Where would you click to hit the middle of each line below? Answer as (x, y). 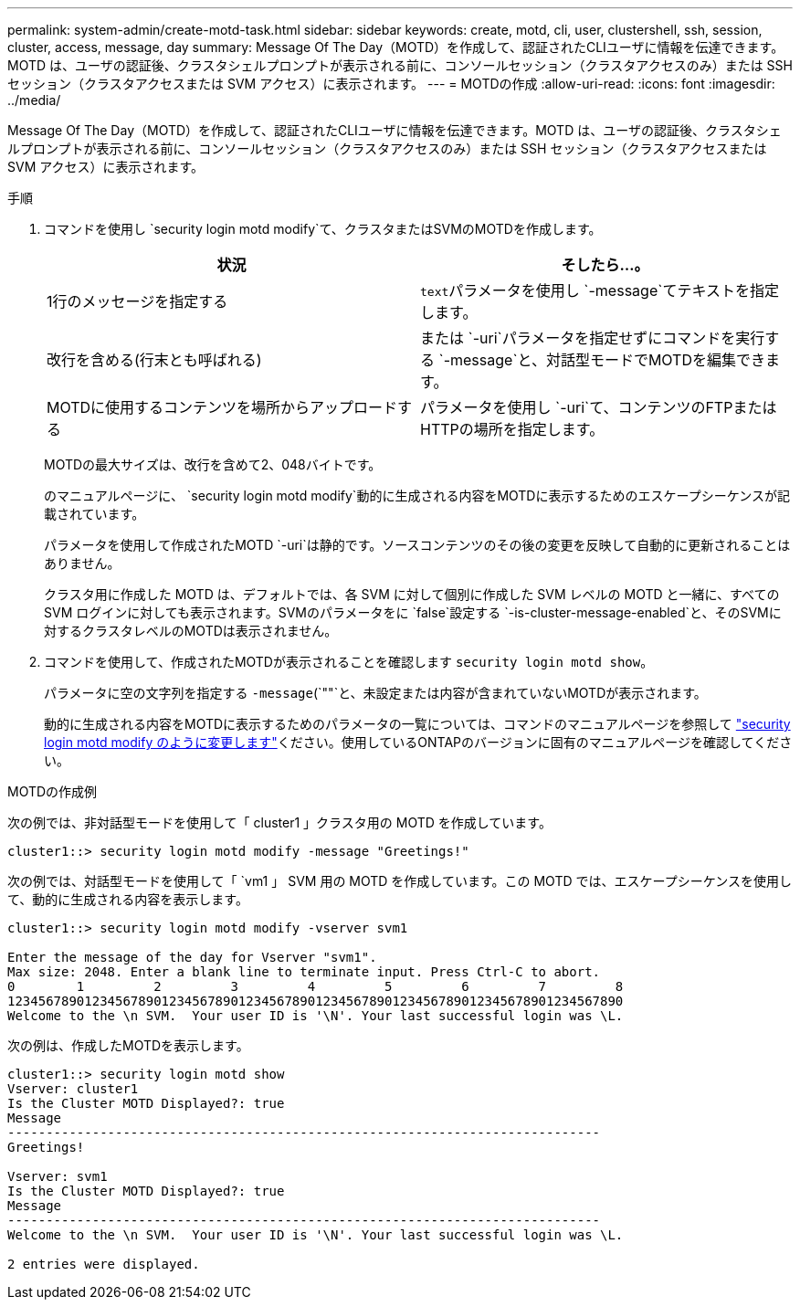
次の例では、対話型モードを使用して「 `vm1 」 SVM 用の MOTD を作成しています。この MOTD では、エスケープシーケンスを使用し (400, 881)
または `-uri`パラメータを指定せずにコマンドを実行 (593, 338)
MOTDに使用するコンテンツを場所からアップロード (222, 407)
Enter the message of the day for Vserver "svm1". (192, 957)
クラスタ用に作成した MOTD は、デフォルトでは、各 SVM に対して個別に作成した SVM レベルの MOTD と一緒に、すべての (412, 594)
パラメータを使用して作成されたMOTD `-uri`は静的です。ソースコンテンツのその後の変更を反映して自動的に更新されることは (417, 545)
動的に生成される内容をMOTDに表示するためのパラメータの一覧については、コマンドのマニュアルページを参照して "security (417, 724)
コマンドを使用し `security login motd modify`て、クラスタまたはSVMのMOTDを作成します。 (323, 229)
